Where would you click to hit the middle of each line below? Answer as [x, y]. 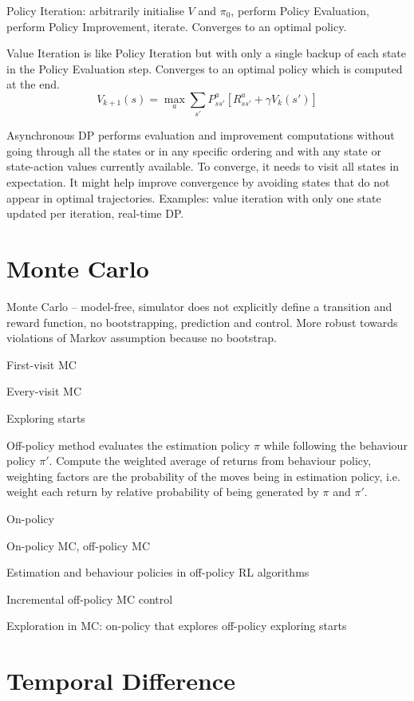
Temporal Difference [121, 681]
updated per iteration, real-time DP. [95, 213]
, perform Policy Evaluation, [300, 10]
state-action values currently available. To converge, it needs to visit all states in [203, 166]
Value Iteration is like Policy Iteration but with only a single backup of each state [207, 53]
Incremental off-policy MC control [90, 599]
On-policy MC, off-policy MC [79, 545]
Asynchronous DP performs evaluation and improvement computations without [201, 135]
